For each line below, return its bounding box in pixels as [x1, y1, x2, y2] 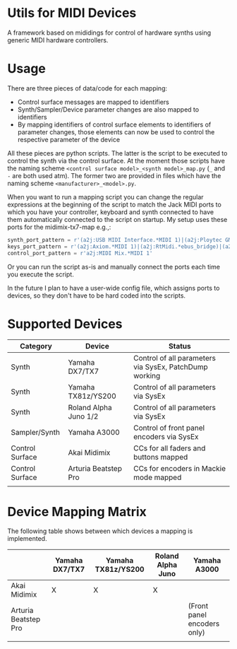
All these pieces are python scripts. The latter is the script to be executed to [7, 148, 228, 157]
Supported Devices [7, 316, 123, 332]
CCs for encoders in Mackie [133, 464, 226, 474]
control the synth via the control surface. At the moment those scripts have [7, 156, 226, 165]
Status [168, 341, 192, 351]
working [133, 371, 161, 381]
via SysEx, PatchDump [133, 362, 208, 372]
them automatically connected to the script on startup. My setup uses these [7, 215, 228, 223]
